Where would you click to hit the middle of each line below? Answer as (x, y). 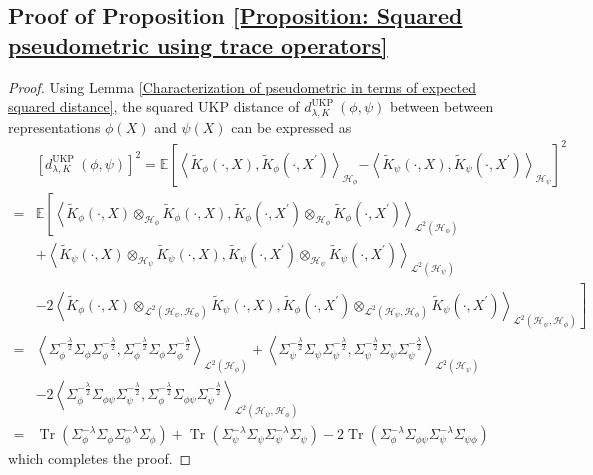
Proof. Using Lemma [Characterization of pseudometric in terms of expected (242, 86)
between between (441, 106)
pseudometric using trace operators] (198, 44)
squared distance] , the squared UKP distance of (154, 106)
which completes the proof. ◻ (100, 458)
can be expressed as (291, 126)
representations (54, 126)
